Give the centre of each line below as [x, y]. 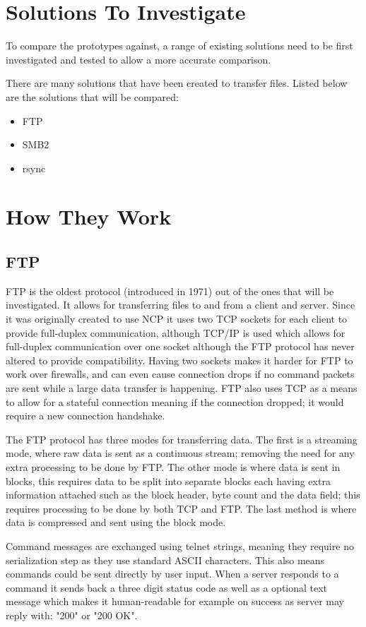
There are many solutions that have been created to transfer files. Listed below [177, 83]
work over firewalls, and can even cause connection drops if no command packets [180, 374]
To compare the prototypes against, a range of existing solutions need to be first [179, 46]
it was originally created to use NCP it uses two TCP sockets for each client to [177, 319]
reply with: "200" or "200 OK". [72, 615]
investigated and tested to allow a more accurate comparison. [138, 59]
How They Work [89, 216]
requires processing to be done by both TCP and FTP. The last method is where [181, 508]
